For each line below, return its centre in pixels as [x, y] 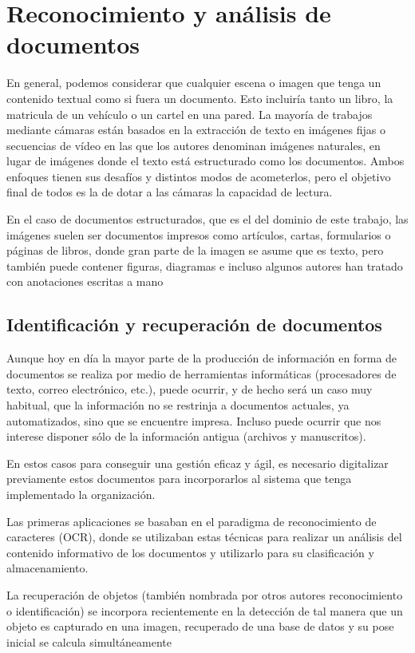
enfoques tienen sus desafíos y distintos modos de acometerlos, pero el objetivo [199, 176]
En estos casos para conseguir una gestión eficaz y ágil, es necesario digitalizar [198, 463]
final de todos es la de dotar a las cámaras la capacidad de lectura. [170, 192]
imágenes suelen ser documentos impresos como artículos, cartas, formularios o [199, 234]
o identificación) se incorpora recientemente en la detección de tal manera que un [205, 610]
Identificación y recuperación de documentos [194, 325]
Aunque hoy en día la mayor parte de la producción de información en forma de [202, 358]
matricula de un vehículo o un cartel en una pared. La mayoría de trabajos [190, 114]
